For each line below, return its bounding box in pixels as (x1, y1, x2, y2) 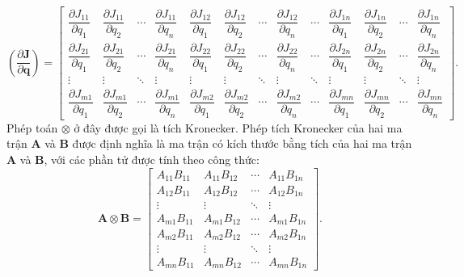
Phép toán (6, 119, 58, 136)
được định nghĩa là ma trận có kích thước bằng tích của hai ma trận (72, 135, 412, 152)
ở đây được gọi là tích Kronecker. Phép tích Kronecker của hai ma (74, 119, 403, 136)
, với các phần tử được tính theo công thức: (44, 150, 259, 167)
